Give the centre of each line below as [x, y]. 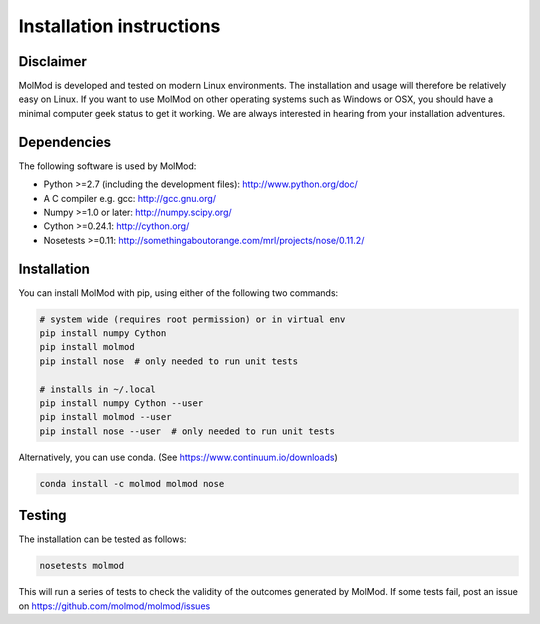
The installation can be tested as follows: [102, 539]
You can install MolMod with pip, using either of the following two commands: [178, 292]
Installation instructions [119, 26]
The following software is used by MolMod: [107, 166]
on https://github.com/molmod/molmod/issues [114, 606]
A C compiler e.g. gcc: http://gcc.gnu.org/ [130, 198]
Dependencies [65, 141]
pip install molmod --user [105, 417]
